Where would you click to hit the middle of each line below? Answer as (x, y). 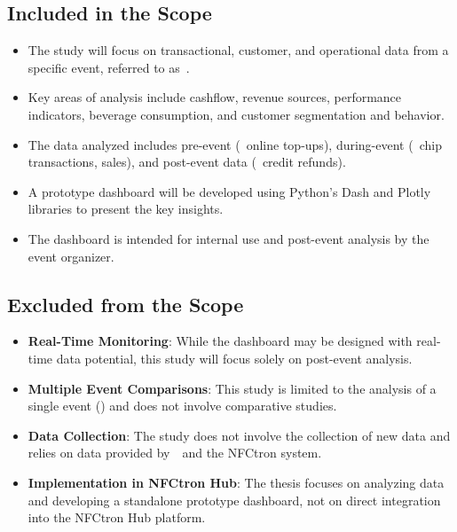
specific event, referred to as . (109, 67)
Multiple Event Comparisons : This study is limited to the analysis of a (232, 388)
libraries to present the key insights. (126, 209)
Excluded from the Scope (126, 304)
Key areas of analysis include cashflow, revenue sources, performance (215, 97)
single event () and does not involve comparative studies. (182, 406)
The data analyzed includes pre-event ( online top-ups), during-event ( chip (235, 144)
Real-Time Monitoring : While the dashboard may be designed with (220, 341)
